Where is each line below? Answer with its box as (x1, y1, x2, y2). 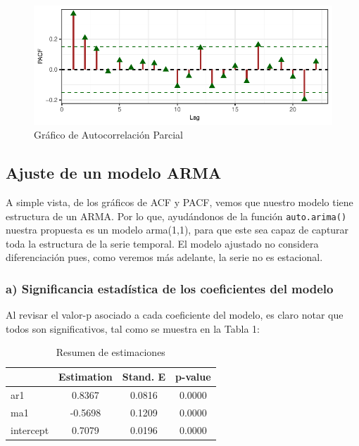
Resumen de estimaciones (56, 345, 165, 359)
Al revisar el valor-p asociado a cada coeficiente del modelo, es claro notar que (6, 307, 344, 322)
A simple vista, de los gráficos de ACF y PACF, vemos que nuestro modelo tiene (6, 194, 353, 209)
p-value (175, 369, 211, 384)
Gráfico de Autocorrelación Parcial (34, 127, 184, 142)
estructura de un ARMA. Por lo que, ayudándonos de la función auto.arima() (6, 208, 347, 223)
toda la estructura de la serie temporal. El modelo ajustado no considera (6, 236, 319, 250)
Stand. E (122, 369, 166, 384)
